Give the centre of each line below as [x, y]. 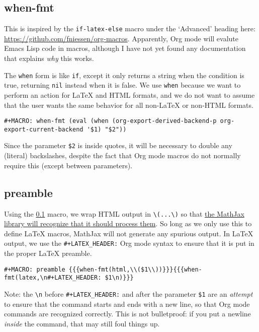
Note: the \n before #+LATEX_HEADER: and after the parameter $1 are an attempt [128, 293]
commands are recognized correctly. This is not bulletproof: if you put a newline [127, 314]
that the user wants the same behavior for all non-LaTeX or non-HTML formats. [129, 105]
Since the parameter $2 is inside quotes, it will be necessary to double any [118, 145]
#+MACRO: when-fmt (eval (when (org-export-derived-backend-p [110, 121]
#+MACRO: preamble [35, 269]
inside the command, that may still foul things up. [82, 323]
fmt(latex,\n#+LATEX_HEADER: [53, 278]
